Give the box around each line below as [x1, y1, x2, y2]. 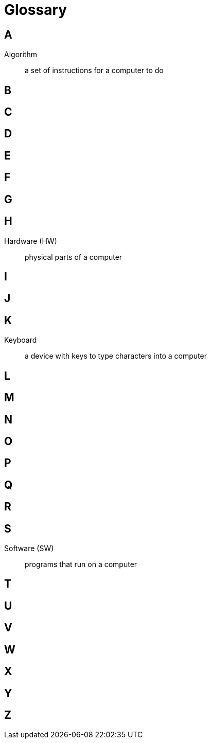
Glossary [4, 1, 67, 19]
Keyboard [4, 335, 37, 345]
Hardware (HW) [4, 236, 57, 245]
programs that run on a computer [25, 560, 137, 569]
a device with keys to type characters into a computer [25, 351, 207, 361]
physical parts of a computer [25, 252, 122, 261]
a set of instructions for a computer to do [25, 66, 164, 75]
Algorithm [4, 50, 37, 59]
